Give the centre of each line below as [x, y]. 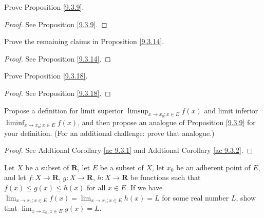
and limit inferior [231, 110]
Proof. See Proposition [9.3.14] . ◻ [58, 58]
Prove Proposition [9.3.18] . [46, 76]
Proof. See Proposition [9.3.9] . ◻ [56, 24]
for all [96, 187]
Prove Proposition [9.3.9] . [44, 7]
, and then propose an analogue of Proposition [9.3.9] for [167, 122]
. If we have [144, 187]
